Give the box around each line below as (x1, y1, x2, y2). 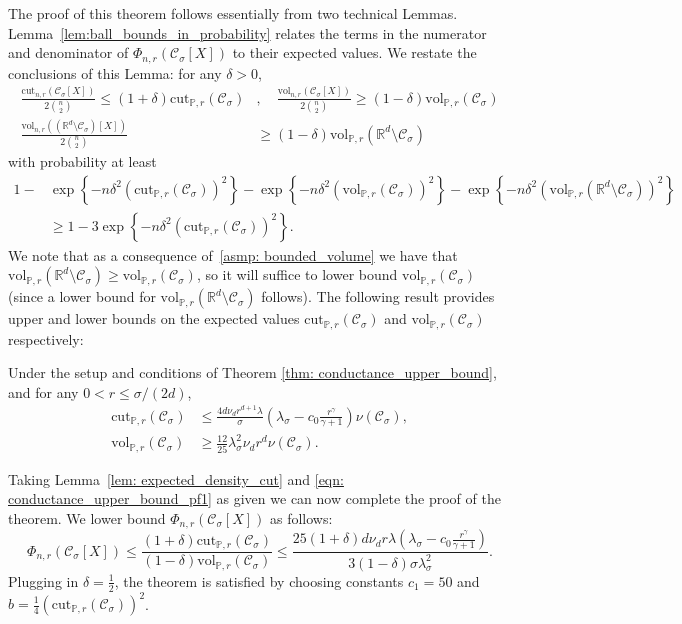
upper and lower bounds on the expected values (8, 308, 300, 329)
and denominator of (8, 42, 129, 63)
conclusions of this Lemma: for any (8, 62, 222, 83)
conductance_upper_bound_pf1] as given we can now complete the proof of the (8, 488, 501, 509)
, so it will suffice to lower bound (196, 264, 398, 285)
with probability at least (8, 150, 157, 171)
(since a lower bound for (8, 286, 156, 307)
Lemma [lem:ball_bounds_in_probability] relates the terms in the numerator (8, 22, 487, 43)
